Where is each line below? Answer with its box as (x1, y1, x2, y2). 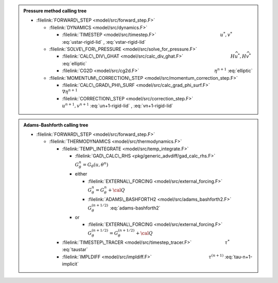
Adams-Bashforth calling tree (23, 121, 89, 128)
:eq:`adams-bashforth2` (110, 205, 161, 211)
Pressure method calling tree (23, 8, 87, 14)
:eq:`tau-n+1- (224, 254, 253, 260)
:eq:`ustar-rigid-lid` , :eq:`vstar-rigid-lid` (62, 39, 146, 45)
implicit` (62, 261, 79, 267)
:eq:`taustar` (62, 246, 88, 253)
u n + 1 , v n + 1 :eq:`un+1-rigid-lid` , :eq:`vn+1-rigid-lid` (62, 102, 173, 109)
